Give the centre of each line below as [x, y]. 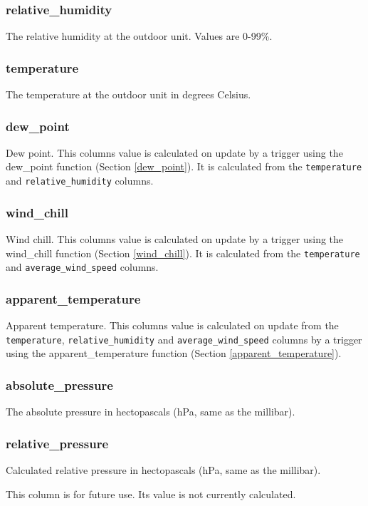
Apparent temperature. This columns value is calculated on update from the [172, 325]
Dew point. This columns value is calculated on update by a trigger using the [174, 152]
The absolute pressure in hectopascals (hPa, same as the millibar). [151, 412]
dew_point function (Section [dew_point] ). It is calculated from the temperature [184, 166]
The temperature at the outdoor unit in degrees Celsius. [128, 94]
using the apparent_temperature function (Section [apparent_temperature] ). [174, 353]
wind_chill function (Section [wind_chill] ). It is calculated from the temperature [183, 253]
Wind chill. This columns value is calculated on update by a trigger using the [175, 238]
